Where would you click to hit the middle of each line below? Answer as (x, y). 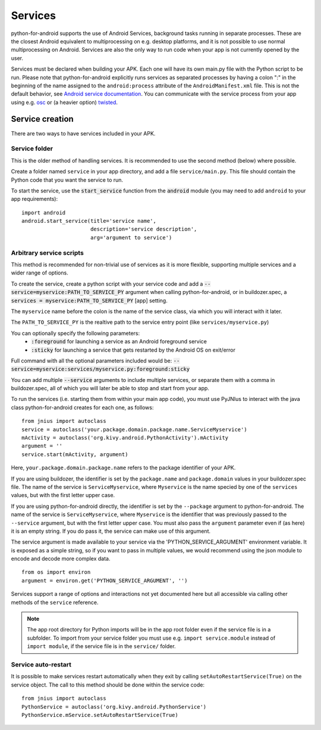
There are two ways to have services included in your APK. (83, 133)
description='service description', (144, 229)
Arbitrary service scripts (48, 252)
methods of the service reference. (55, 602)
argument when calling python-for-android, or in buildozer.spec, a (206, 292)
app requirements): (34, 199)
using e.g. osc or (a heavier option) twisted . (64, 102)
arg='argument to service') (131, 237)
